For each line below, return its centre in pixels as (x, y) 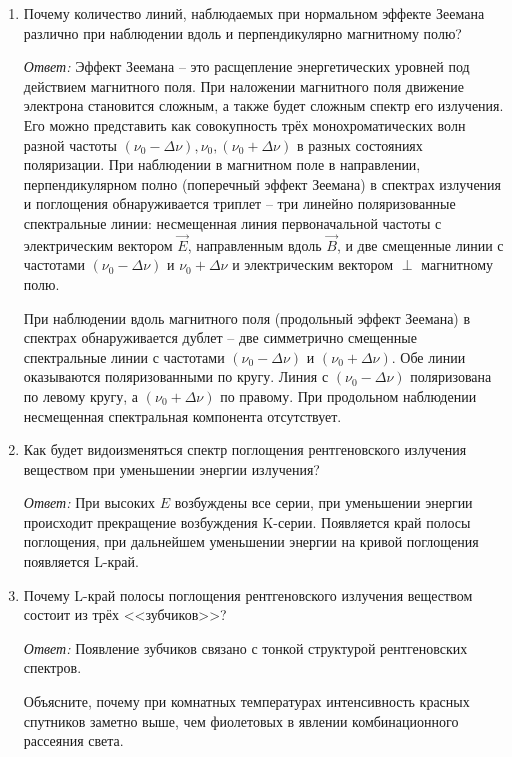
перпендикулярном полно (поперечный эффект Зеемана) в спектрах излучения (262, 183)
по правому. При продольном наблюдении (348, 395)
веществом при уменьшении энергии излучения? (171, 468)
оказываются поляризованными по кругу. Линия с (176, 376)
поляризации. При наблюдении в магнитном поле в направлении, (222, 164)
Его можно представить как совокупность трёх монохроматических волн (244, 124)
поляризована (451, 376)
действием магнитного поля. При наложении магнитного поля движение (243, 85)
